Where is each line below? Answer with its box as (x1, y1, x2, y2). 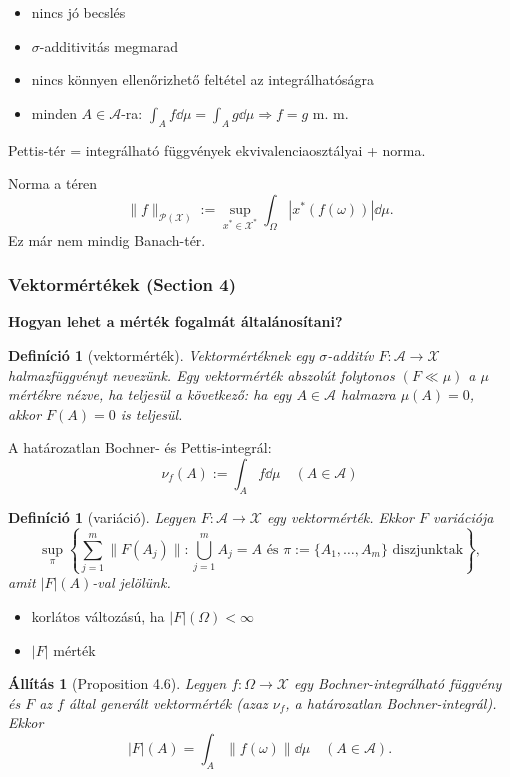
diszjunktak (392, 542, 464, 557)
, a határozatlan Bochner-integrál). (285, 692, 497, 713)
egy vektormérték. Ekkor (266, 506, 415, 527)
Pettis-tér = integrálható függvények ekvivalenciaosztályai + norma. (8, 139, 426, 160)
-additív (327, 344, 374, 365)
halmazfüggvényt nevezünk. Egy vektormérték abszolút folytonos (8, 364, 395, 385)
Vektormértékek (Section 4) (8, 272, 236, 297)
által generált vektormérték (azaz (68, 692, 268, 713)
